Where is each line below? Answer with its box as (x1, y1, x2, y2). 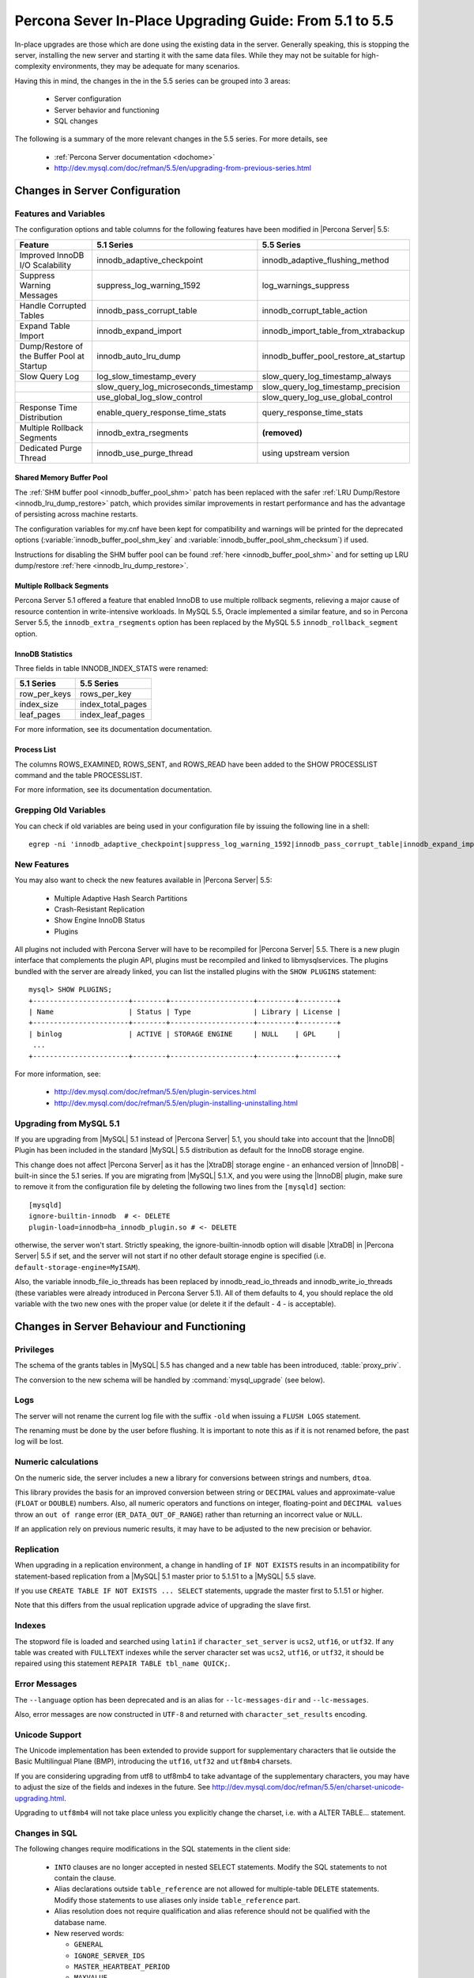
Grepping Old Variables (14, 805, 107, 816)
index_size (19, 699, 59, 710)
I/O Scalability (19, 260, 71, 271)
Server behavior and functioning (54, 105, 160, 115)
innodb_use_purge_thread (96, 447, 194, 458)
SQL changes (54, 116, 99, 126)
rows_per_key (80, 688, 132, 699)
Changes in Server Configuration (14, 184, 181, 197)
